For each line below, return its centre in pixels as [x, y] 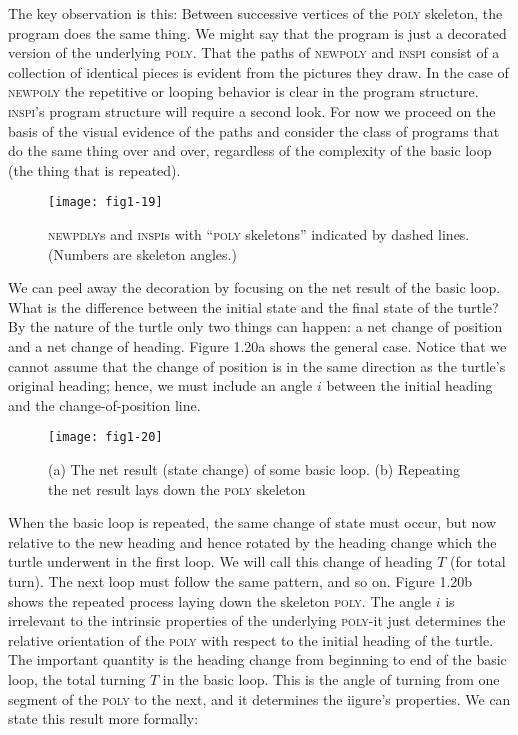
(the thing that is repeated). [94, 169]
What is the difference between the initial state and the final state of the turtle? [253, 306]
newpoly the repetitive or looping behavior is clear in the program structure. [243, 91]
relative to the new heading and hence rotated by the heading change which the [252, 541]
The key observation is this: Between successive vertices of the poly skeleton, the [255, 13]
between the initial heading [409, 385]
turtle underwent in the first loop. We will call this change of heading [220, 561]
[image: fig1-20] [105, 437]
